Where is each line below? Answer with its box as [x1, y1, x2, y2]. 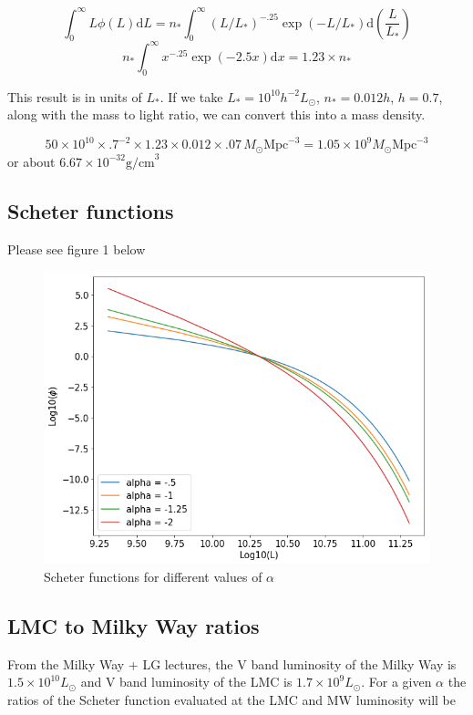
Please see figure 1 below [7, 239, 146, 258]
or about [7, 151, 56, 171]
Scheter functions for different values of [44, 566, 262, 585]
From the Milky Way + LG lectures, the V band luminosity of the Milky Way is [7, 654, 457, 673]
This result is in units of [7, 87, 142, 106]
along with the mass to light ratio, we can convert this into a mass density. [7, 105, 426, 124]
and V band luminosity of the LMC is [80, 672, 293, 691]
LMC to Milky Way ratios [7, 611, 260, 639]
